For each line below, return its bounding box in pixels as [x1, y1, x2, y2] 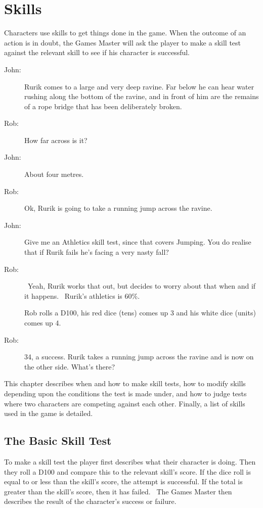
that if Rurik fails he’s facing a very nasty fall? [24, 247, 169, 257]
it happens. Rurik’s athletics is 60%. [24, 290, 140, 301]
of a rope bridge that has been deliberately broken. [24, 101, 182, 111]
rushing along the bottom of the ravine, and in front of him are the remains [24, 91, 259, 102]
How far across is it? [24, 134, 87, 145]
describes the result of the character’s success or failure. [4, 496, 177, 506]
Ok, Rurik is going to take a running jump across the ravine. [24, 203, 212, 213]
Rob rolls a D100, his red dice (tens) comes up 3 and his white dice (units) [24, 307, 256, 318]
